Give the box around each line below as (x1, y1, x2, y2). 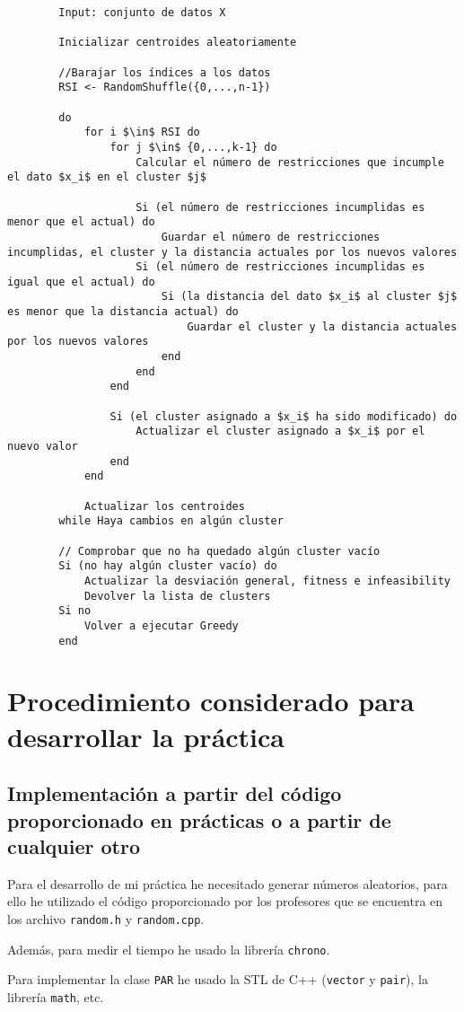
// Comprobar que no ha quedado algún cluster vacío (58, 544, 381, 558)
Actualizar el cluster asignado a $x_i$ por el (136, 425, 425, 438)
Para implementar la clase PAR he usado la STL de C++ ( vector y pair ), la (7, 970, 428, 989)
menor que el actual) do (7, 216, 155, 229)
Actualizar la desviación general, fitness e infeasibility (83, 574, 451, 587)
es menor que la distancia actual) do (7, 305, 239, 319)
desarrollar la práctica (7, 717, 285, 754)
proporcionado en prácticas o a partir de (7, 805, 391, 833)
